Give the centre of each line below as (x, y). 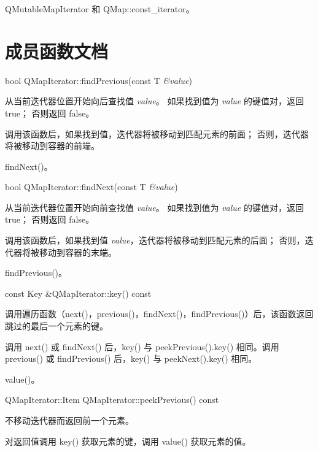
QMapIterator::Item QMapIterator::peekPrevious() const (112, 400)
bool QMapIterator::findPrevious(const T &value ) (99, 80)
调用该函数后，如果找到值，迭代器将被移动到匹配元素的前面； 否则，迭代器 (157, 133)
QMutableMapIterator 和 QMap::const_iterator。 (100, 9)
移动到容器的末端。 (78, 252)
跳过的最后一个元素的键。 (56, 326)
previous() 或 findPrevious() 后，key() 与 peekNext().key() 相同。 (131, 358)
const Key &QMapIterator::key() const (78, 293)
